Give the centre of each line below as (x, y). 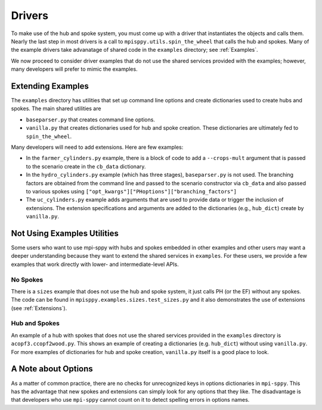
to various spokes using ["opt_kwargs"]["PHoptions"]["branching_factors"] (131, 191)
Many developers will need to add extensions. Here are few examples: (97, 147)
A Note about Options (52, 369)
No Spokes (27, 280)
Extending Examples (50, 86)
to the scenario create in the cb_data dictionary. (86, 166)
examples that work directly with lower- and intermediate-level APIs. (95, 264)
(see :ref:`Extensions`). (39, 308)
